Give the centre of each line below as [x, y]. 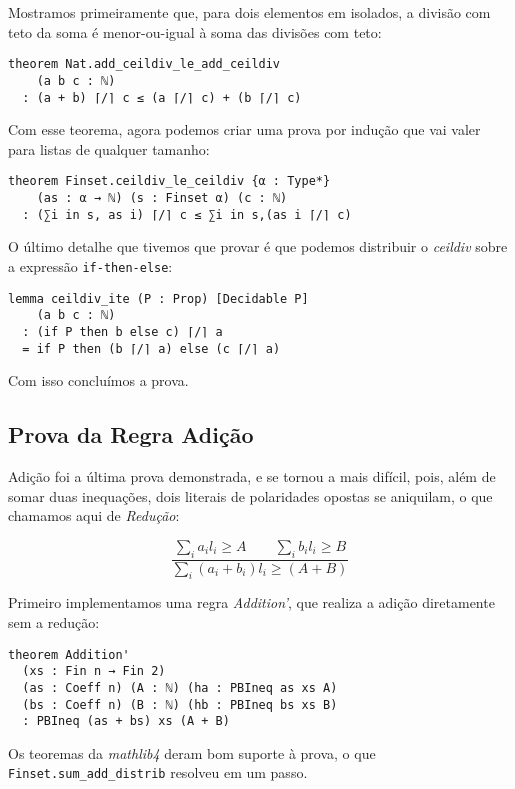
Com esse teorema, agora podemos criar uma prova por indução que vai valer [244, 129]
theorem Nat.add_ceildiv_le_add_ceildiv [144, 64]
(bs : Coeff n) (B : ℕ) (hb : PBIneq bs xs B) [180, 704]
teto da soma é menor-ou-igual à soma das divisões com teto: [195, 31]
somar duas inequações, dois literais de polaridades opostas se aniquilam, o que [250, 495]
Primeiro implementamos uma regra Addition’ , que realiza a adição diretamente [251, 602]
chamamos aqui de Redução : [94, 515]
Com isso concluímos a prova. [98, 380]
